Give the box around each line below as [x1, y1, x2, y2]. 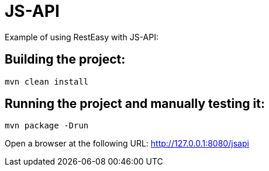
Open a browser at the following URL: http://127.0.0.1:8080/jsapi [5, 138, 249, 149]
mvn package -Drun [5, 121, 89, 131]
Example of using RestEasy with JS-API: [5, 32, 158, 42]
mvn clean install [5, 76, 89, 86]
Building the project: [5, 52, 126, 67]
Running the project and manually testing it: [5, 96, 265, 111]
